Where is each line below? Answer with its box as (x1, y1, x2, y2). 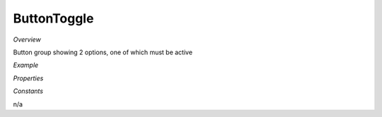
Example (13, 61, 39, 70)
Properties (13, 74, 44, 82)
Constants (13, 87, 44, 95)
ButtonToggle (13, 11, 94, 26)
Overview (13, 35, 42, 44)
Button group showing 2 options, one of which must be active (13, 48, 193, 56)
